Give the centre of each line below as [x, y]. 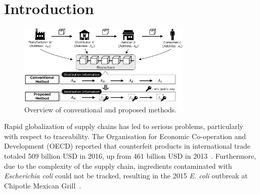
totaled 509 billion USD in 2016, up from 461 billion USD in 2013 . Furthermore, [130, 156]
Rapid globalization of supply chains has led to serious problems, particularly [124, 126]
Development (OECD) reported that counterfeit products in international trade [127, 146]
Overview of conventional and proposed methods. [101, 109]
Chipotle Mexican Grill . [43, 185]
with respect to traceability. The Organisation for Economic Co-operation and [125, 136]
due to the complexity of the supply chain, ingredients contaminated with [118, 166]
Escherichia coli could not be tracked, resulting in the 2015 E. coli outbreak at [126, 176]
